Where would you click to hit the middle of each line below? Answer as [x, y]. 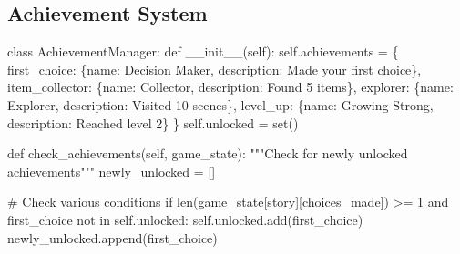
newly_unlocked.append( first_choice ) [112, 237]
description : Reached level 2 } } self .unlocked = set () [153, 122]
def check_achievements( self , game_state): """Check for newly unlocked [208, 153]
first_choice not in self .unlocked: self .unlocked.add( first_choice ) [185, 219]
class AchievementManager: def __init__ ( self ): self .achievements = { [203, 51]
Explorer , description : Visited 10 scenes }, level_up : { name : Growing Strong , [220, 104]
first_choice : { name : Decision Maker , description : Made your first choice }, [215, 69]
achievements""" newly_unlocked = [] [112, 171]
